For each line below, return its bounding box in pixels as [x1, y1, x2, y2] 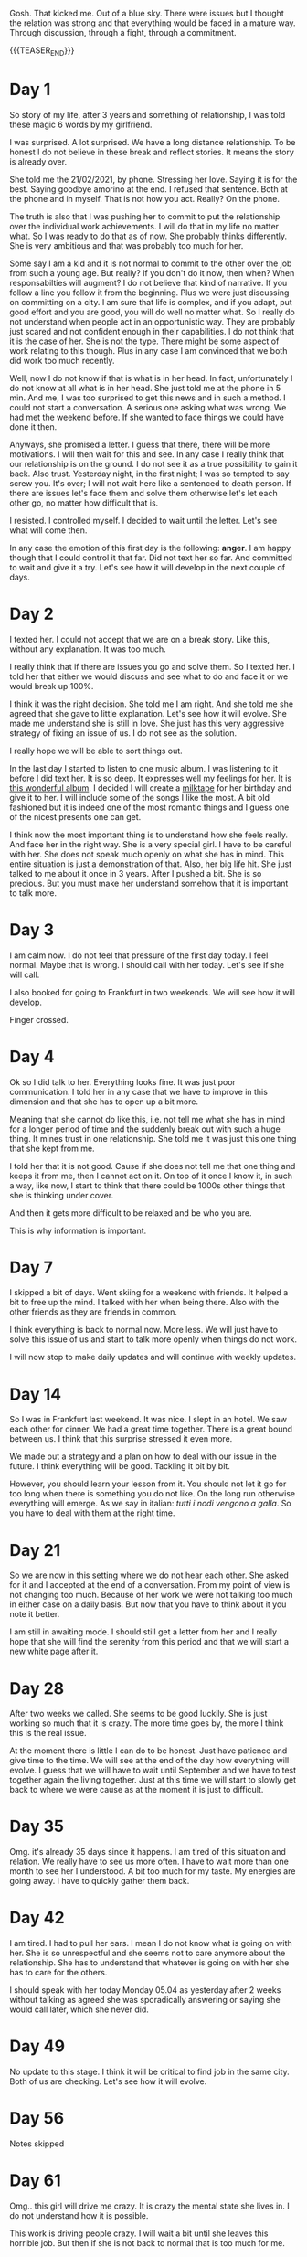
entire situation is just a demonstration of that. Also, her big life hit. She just [9, 858, 292, 869]
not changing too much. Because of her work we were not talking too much [9, 1590, 294, 1601]
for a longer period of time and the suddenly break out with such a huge [9, 1123, 281, 1134]
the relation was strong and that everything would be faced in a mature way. [9, 17, 296, 28]
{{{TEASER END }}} [9, 45, 75, 58]
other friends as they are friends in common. [9, 1306, 178, 1317]
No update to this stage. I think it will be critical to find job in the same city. [9, 2066, 290, 2078]
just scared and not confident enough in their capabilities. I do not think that [9, 325, 295, 336]
